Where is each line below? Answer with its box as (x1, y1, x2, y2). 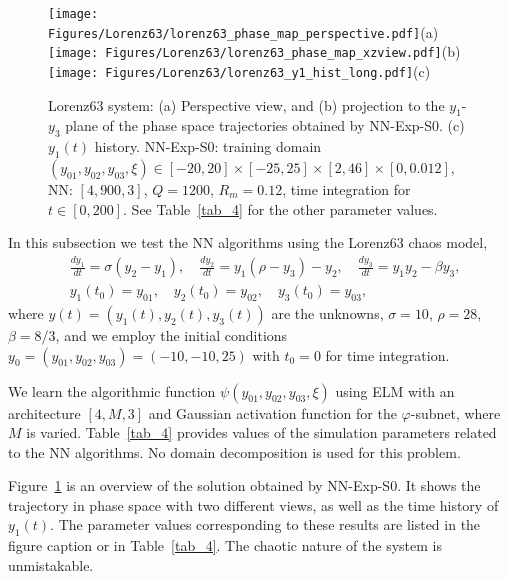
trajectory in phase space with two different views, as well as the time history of (8, 494, 499, 515)
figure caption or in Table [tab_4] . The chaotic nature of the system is (8, 535, 442, 556)
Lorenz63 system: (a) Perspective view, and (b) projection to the (48, 94, 445, 115)
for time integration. (325, 344, 450, 365)
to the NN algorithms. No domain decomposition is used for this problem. (8, 441, 461, 462)
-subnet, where (410, 402, 501, 423)
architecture (8, 402, 81, 423)
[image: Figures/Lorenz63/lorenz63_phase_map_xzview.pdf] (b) (48, 41, 461, 62)
